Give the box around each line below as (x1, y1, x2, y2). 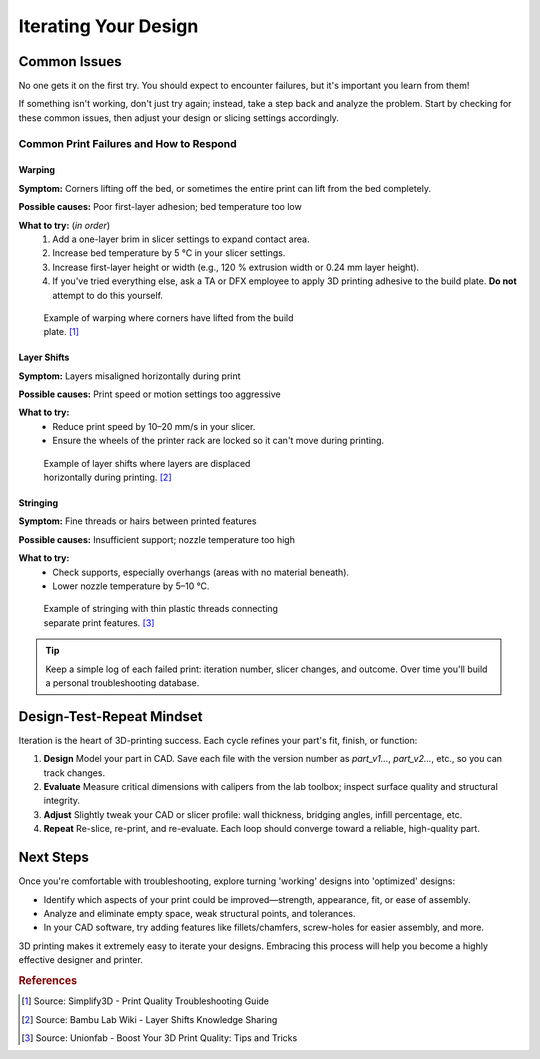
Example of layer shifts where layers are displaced (43, 457, 251, 469)
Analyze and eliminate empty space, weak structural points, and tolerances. (43, 907, 356, 919)
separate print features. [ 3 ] (43, 616, 155, 629)
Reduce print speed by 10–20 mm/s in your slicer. (52, 420, 256, 432)
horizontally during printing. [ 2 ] (43, 471, 172, 484)
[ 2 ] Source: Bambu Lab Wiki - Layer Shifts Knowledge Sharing (21, 1013, 278, 1025)
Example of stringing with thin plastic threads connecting (43, 603, 279, 615)
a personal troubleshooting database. (45, 676, 200, 689)
